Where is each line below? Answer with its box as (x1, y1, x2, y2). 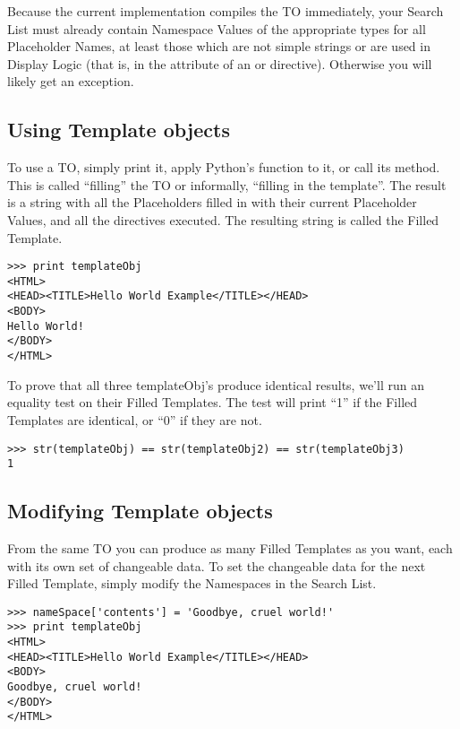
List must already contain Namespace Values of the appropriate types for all (7, 19, 426, 38)
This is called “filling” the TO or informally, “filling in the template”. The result (7, 175, 447, 194)
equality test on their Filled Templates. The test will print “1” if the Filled (7, 393, 418, 412)
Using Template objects (7, 116, 230, 143)
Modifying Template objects (7, 497, 273, 525)
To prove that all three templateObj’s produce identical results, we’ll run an (7, 375, 424, 394)
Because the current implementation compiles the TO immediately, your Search (7, 2, 444, 20)
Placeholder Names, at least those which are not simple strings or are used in (7, 37, 430, 56)
